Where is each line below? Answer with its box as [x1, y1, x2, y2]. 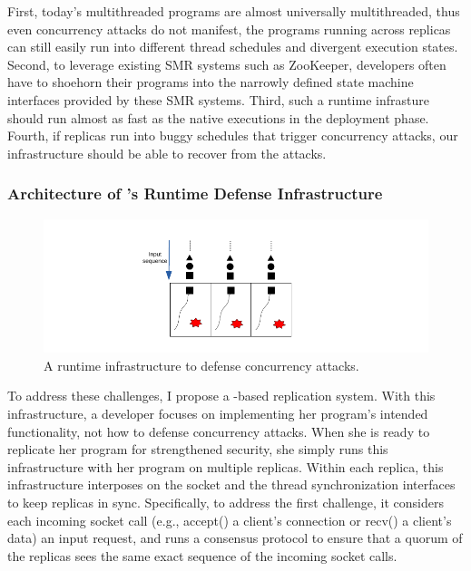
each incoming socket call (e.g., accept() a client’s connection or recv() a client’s [7, 510, 452, 529]
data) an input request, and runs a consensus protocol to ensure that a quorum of [7, 528, 463, 547]
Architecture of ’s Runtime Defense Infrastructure [7, 182, 383, 205]
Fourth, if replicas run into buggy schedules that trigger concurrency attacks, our [7, 126, 458, 145]
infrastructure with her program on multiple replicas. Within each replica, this [7, 457, 444, 476]
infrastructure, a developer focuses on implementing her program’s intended [7, 404, 428, 423]
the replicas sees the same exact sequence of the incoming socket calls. [7, 546, 397, 565]
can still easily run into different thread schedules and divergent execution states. [7, 37, 458, 56]
